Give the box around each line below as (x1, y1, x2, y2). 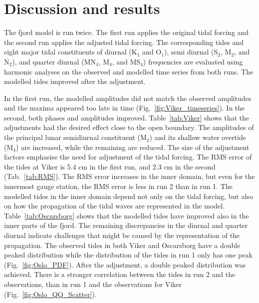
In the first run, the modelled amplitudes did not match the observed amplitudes (4, 92, 252, 103)
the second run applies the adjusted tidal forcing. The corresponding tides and (4, 36, 244, 47)
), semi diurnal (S (164, 46, 218, 57)
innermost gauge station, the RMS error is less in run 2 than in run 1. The (4, 181, 233, 191)
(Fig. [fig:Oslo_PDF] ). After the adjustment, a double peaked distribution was (4, 259, 246, 269)
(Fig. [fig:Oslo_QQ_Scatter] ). (4, 288, 97, 299)
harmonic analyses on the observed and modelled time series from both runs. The (4, 66, 254, 76)
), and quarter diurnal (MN (12, 56, 96, 66)
